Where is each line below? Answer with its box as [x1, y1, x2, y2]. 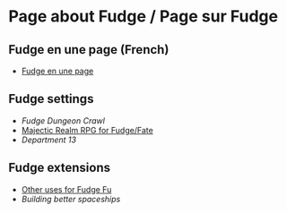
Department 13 [21, 134, 77, 145]
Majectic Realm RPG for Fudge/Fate [21, 124, 153, 135]
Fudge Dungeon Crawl [21, 115, 105, 126]
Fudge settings [8, 91, 94, 106]
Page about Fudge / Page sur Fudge [8, 6, 279, 27]
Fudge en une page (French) [8, 42, 170, 57]
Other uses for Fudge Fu [21, 183, 112, 194]
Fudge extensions [8, 160, 111, 175]
